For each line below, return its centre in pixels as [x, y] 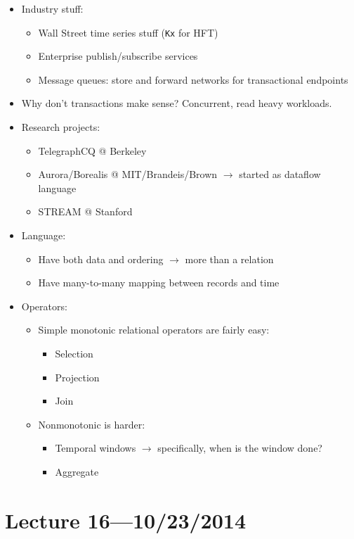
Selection [74, 353]
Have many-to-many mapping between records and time [159, 283]
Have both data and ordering [101, 259]
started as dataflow [280, 174]
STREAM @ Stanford [85, 211]
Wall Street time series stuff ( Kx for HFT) [128, 32]
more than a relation [229, 259]
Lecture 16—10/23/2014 [126, 520]
